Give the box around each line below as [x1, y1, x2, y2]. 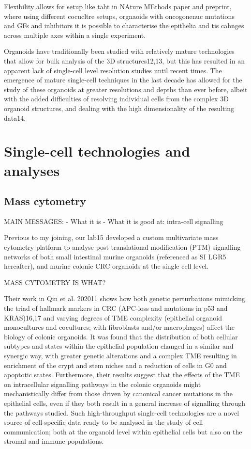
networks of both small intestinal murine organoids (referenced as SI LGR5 [4, 251, 226, 261]
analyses [4, 160, 60, 180]
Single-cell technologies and [4, 141, 191, 161]
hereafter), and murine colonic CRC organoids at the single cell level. [4, 261, 209, 271]
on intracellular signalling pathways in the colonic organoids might [4, 379, 201, 389]
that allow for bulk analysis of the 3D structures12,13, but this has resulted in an [4, 55, 245, 65]
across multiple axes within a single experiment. [4, 30, 146, 40]
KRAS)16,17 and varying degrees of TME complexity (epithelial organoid [4, 312, 222, 322]
